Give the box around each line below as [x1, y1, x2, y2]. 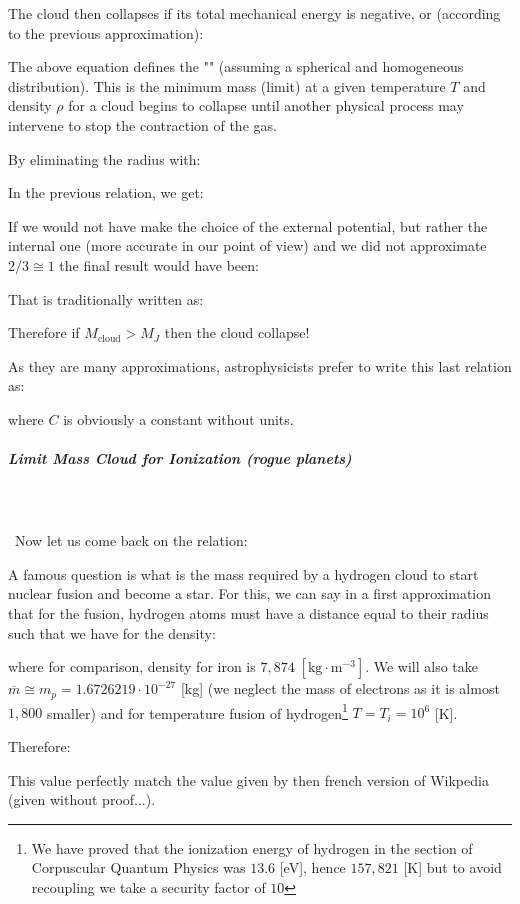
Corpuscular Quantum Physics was [31, 857, 246, 878]
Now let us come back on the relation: [14, 530, 248, 551]
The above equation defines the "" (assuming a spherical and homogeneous [8, 56, 464, 77]
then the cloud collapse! [164, 322, 310, 343]
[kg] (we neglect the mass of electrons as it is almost [180, 678, 500, 699]
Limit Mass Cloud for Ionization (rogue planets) [8, 448, 352, 469]
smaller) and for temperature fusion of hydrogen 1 [46, 699, 348, 723]
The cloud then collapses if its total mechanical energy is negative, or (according [8, 3, 501, 23]
